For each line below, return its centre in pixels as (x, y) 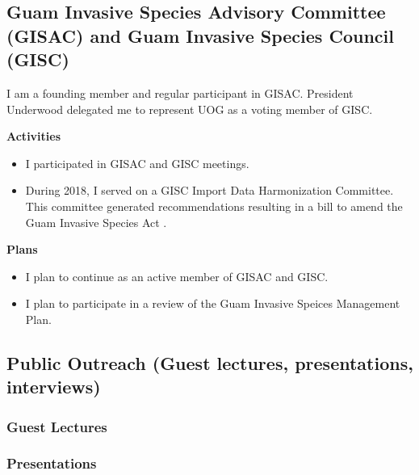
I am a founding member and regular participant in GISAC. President (180, 92)
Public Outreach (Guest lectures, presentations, (210, 362)
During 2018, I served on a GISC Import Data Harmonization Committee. (209, 190)
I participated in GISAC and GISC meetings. (137, 163)
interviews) (54, 387)
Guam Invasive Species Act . (96, 222)
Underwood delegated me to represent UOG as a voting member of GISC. (190, 109)
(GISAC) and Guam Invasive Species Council (200, 35)
